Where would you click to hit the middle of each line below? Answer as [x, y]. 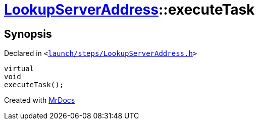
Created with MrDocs [40, 100]
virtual [19, 69]
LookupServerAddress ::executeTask [129, 10]
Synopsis [28, 34]
